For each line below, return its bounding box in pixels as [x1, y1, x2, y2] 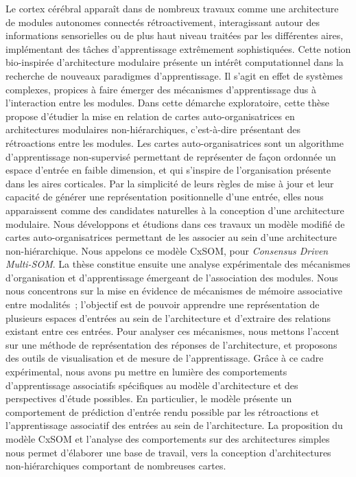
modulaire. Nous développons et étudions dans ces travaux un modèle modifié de [5, 216, 345, 231]
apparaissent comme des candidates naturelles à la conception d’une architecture [5, 202, 344, 217]
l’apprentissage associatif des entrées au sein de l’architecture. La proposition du [5, 418, 343, 432]
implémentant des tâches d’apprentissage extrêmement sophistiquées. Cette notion [5, 41, 351, 56]
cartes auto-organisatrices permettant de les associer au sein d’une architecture [5, 230, 337, 244]
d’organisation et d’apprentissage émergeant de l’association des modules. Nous [5, 270, 338, 284]
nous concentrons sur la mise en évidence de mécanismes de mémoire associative [5, 283, 343, 298]
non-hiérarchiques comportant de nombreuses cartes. [5, 458, 226, 473]
